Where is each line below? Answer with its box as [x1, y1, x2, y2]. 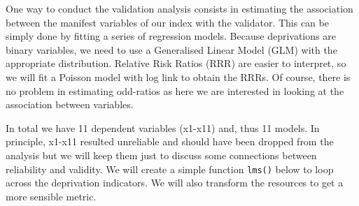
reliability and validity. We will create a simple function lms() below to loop [6, 161, 334, 176]
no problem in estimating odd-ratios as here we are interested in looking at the [6, 83, 344, 98]
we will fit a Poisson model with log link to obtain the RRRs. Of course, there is [6, 69, 351, 84]
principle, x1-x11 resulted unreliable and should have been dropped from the [6, 134, 334, 149]
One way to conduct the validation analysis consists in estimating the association [6, 1, 353, 15]
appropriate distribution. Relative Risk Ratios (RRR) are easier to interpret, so [6, 56, 346, 71]
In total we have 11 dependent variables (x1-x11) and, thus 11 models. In [6, 120, 320, 135]
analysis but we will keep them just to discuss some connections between [6, 147, 317, 162]
